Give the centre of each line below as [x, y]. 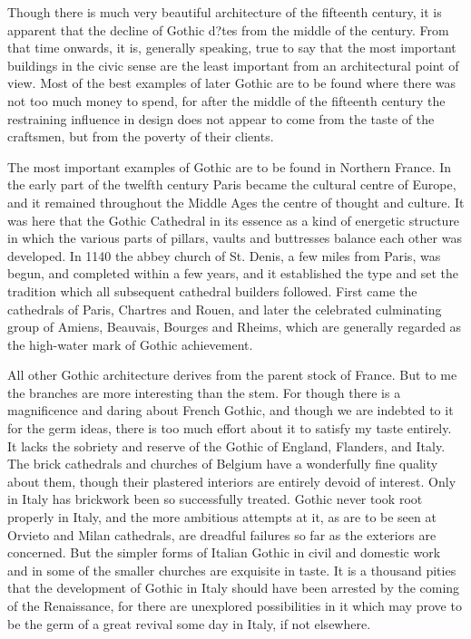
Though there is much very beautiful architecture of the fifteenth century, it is [225, 12]
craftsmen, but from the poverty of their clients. [141, 136]
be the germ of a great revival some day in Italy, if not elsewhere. [189, 623]
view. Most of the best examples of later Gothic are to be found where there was [232, 83]
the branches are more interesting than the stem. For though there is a [204, 392]
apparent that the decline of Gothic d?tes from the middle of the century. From [228, 29]
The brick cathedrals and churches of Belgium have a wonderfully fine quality [223, 464]
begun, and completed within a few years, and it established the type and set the [233, 273]
